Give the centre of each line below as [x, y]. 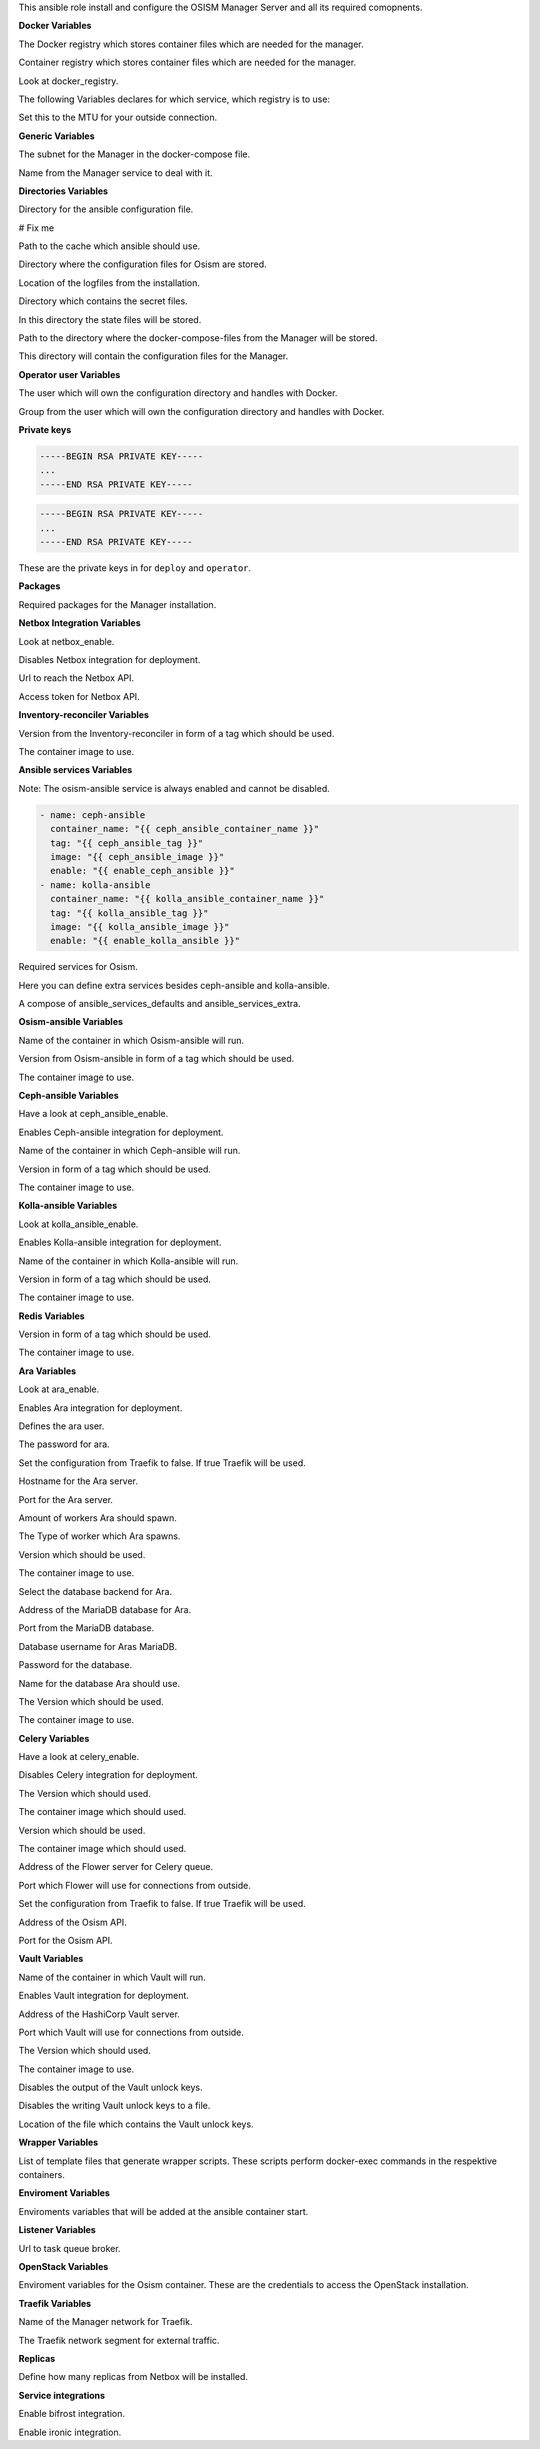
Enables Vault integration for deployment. [104, 1996]
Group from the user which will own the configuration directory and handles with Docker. [201, 411]
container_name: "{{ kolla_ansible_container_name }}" [187, 899]
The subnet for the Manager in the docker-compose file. [134, 154]
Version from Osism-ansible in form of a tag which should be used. [156, 1059]
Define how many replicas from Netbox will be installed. [133, 2377]
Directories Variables [63, 191]
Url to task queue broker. [69, 2248]
